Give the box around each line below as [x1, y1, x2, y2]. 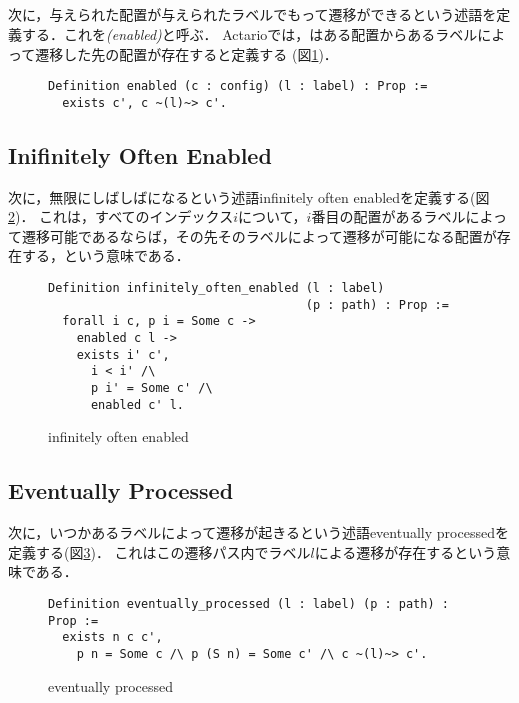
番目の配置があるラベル [311, 206, 466, 227]
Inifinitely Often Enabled [8, 139, 272, 170]
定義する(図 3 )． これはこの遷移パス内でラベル [8, 541, 311, 562]
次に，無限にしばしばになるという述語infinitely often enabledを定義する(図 [8, 186, 490, 207]
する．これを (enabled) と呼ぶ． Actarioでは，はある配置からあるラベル [21, 23, 478, 44]
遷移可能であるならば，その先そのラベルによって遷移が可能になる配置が [21, 225, 497, 246]
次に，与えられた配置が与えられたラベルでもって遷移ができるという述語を [8, 4, 497, 25]
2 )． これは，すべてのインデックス [8, 206, 234, 227]
